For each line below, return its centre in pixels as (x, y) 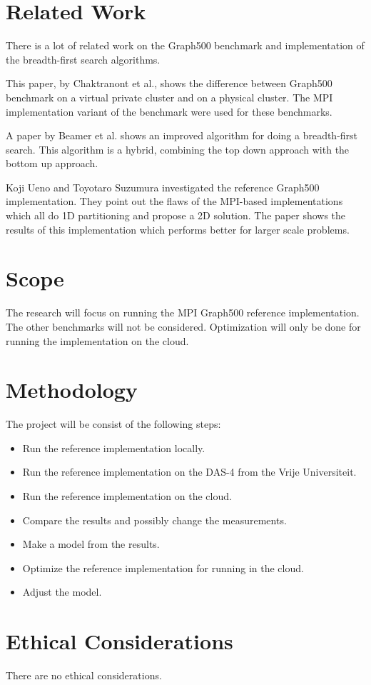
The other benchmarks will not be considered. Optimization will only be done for (183, 326)
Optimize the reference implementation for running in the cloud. (163, 567)
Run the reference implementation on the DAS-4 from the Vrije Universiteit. (189, 472)
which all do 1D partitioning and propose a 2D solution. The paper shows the (176, 215)
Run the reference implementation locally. (114, 447)
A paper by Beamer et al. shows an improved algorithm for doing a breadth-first (182, 135)
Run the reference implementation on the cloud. (127, 496)
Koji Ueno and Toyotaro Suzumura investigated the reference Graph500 (163, 187)
